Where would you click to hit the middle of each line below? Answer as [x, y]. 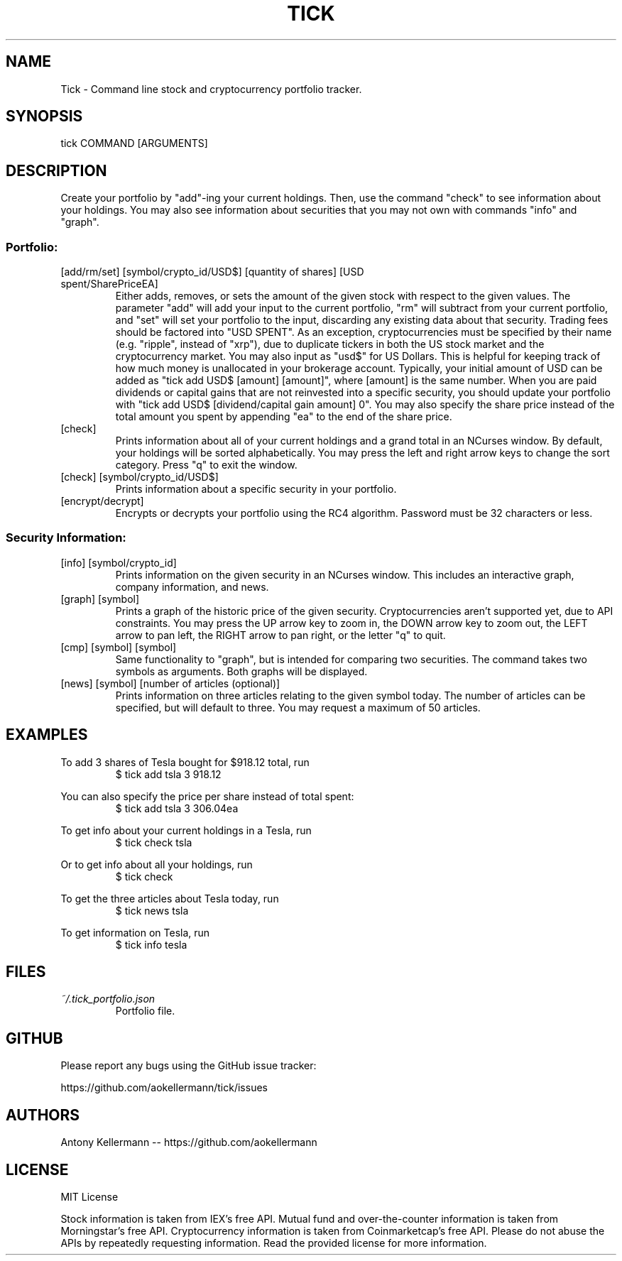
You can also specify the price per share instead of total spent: [207, 796]
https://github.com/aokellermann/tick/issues [164, 1088]
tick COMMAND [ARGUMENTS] [134, 143]
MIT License [89, 1197]
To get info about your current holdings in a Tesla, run [186, 830]
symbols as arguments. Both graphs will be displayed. [241, 671]
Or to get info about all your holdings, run [157, 864]
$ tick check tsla [154, 842]
